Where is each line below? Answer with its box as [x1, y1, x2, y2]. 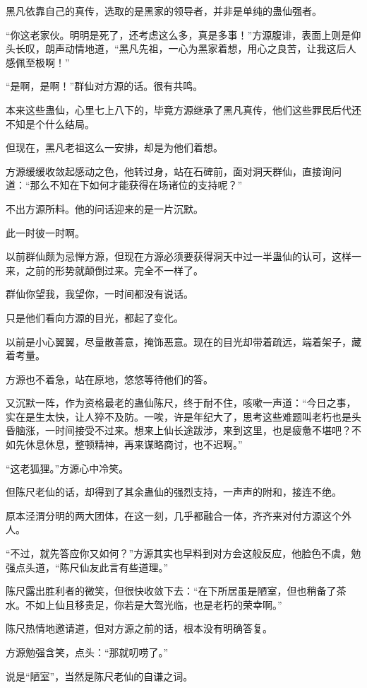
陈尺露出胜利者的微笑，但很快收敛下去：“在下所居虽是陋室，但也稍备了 [6, 583, 337, 598]
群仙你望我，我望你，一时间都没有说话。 [6, 286, 193, 301]
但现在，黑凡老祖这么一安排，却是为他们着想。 [6, 140, 223, 155]
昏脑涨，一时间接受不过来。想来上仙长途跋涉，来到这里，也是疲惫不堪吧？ [6, 423, 351, 438]
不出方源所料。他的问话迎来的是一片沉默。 [6, 201, 203, 216]
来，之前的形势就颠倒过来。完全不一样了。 [6, 262, 203, 277]
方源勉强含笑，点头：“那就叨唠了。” [6, 645, 169, 659]
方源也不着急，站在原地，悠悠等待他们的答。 [6, 371, 213, 386]
